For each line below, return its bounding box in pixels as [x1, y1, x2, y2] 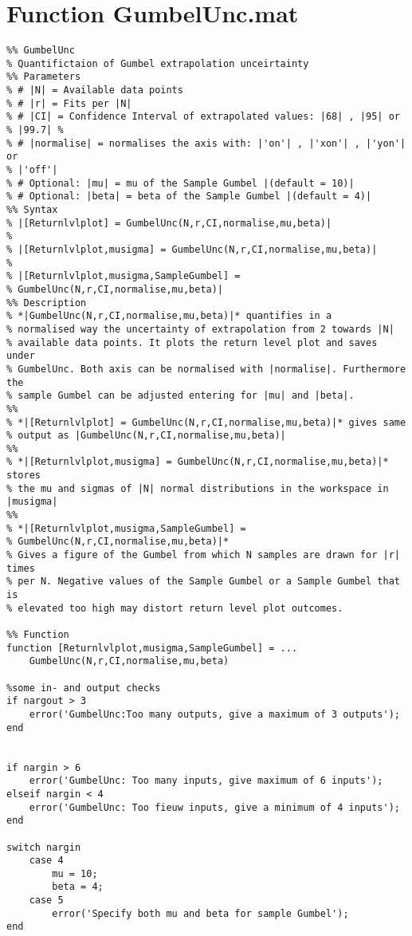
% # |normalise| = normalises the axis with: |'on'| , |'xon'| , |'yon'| [6, 137, 406, 149]
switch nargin [6, 841, 81, 853]
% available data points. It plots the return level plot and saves [6, 336, 378, 348]
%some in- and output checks [6, 682, 161, 694]
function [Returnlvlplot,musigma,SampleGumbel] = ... [6, 642, 298, 654]
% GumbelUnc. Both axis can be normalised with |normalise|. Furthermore [6, 363, 406, 375]
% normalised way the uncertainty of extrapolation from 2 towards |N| [6, 323, 394, 335]
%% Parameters [6, 71, 81, 83]
